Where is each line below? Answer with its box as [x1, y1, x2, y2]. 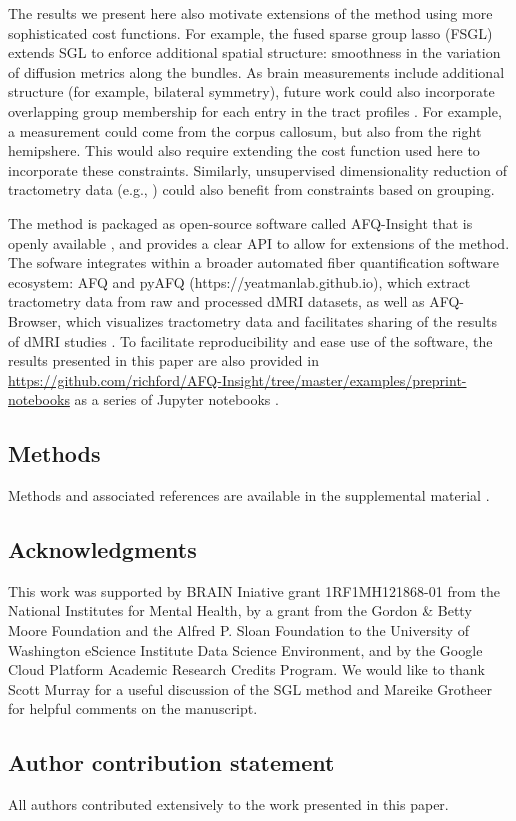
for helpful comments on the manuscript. [8, 698, 258, 719]
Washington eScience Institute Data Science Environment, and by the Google [8, 639, 483, 660]
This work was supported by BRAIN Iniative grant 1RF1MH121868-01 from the [8, 580, 500, 601]
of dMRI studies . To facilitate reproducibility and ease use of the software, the [8, 330, 493, 351]
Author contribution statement [8, 747, 335, 778]
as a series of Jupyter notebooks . [74, 389, 279, 410]
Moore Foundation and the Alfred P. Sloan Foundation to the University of [8, 620, 469, 641]
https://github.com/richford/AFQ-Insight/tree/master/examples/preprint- [8, 369, 467, 390]
